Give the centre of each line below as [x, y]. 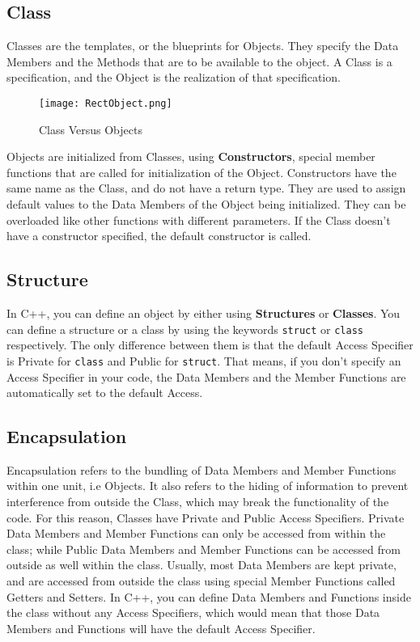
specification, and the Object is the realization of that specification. [174, 77]
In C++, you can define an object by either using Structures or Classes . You [204, 313]
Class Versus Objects [91, 129]
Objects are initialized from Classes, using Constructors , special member [191, 156]
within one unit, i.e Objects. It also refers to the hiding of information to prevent [208, 486]
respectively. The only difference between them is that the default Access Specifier [210, 345]
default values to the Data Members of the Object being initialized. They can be [206, 204]
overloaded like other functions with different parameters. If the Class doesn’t [199, 220]
